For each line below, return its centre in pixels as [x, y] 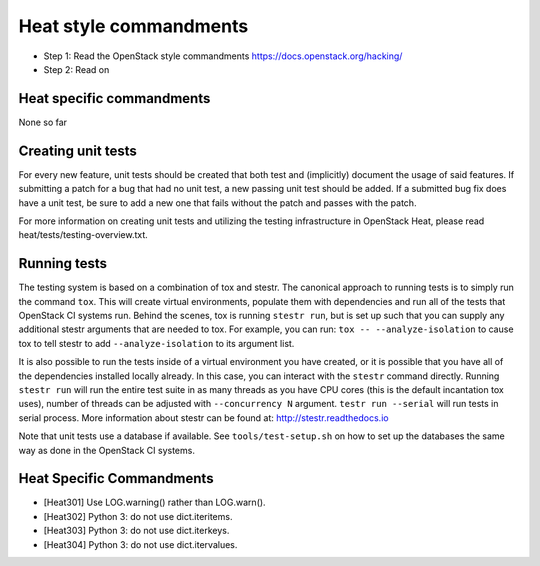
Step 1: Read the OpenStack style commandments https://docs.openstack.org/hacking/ [223, 56]
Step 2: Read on [76, 69]
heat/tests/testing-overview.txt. [83, 235]
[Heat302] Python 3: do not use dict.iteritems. [138, 516]
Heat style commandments [133, 26]
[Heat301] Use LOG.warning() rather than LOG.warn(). [154, 502]
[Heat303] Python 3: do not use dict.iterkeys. [136, 531]
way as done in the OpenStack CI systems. [106, 450]
